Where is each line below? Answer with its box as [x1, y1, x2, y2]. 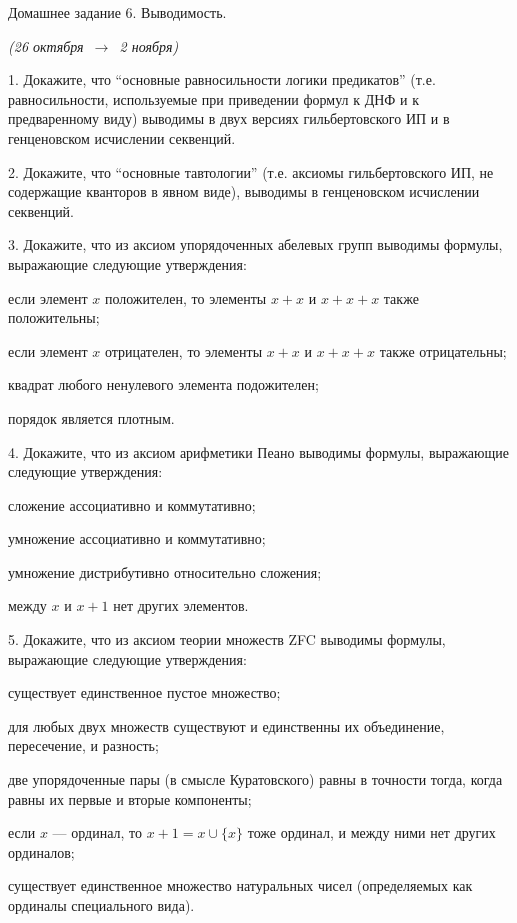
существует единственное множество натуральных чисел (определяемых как [8, 875, 473, 896]
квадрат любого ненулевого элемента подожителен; [8, 374, 319, 395]
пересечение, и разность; [8, 735, 159, 756]
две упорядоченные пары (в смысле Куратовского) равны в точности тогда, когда [8, 769, 503, 790]
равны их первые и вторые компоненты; [8, 788, 252, 809]
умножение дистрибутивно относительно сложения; [8, 561, 322, 582]
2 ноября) [119, 35, 179, 56]
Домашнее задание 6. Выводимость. [8, 2, 227, 22]
